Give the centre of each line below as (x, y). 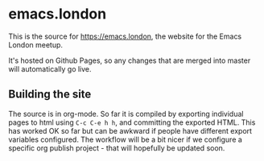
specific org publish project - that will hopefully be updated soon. (117, 148)
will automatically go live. (50, 68)
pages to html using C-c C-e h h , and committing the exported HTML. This (132, 122)
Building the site (50, 95)
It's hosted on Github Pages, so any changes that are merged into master (130, 60)
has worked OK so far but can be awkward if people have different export (130, 130)
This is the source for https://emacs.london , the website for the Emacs (125, 36)
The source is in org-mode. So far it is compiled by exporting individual (126, 114)
